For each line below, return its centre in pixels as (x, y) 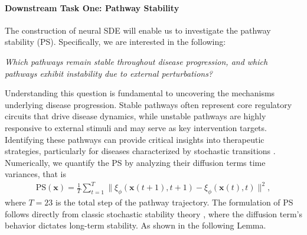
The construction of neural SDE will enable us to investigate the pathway (138, 30)
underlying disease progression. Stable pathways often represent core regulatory (148, 104)
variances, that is (36, 174)
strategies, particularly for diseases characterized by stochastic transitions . (140, 151)
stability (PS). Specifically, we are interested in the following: (115, 42)
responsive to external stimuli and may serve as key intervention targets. (136, 127)
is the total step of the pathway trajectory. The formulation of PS (174, 202)
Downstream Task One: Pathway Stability (92, 7)
